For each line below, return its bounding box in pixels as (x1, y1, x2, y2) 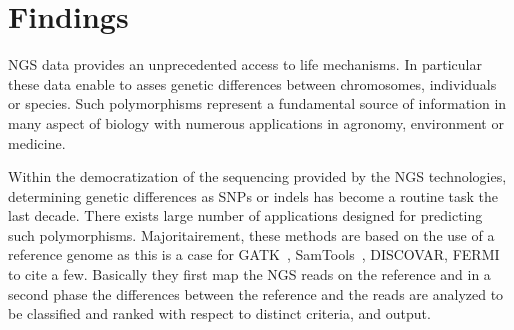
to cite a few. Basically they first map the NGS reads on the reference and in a (8, 264, 491, 285)
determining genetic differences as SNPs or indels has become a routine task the (8, 185, 498, 206)
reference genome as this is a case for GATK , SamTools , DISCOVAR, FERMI (8, 244, 500, 265)
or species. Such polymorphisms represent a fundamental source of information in (8, 93, 507, 114)
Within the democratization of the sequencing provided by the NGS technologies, (8, 166, 507, 187)
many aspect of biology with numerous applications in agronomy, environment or (8, 112, 504, 133)
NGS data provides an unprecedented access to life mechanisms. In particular (8, 54, 482, 75)
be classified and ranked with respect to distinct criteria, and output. (8, 303, 431, 324)
